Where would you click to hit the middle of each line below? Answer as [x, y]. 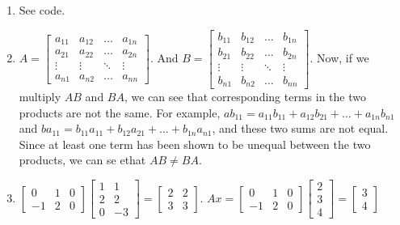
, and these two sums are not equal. [300, 128]
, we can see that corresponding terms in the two [245, 97]
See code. [42, 10]
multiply [40, 97]
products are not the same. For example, [120, 112]
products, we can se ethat [82, 160]
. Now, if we [339, 57]
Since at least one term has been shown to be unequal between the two [195, 144]
